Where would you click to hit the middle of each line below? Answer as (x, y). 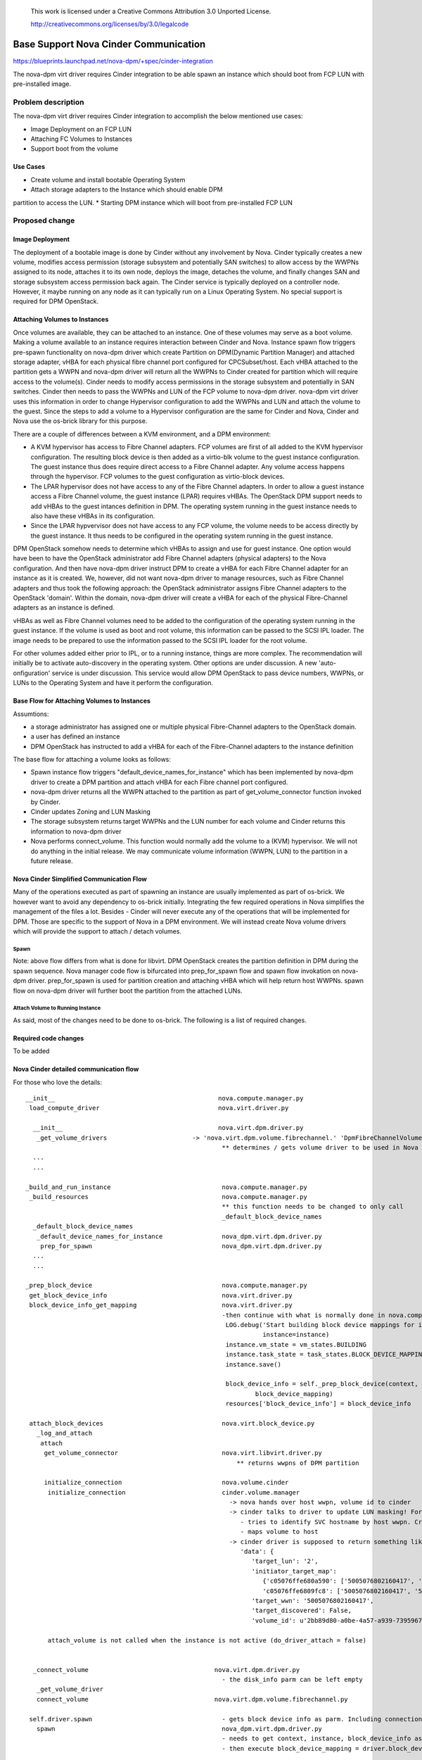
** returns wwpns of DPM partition (298, 1463)
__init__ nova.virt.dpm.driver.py (168, 1128)
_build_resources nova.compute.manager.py (168, 1196)
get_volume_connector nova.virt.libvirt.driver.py (183, 1453)
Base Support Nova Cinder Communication (109, 45)
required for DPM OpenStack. (56, 301)
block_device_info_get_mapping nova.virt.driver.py (161, 1305)
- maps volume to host (279, 1532)
